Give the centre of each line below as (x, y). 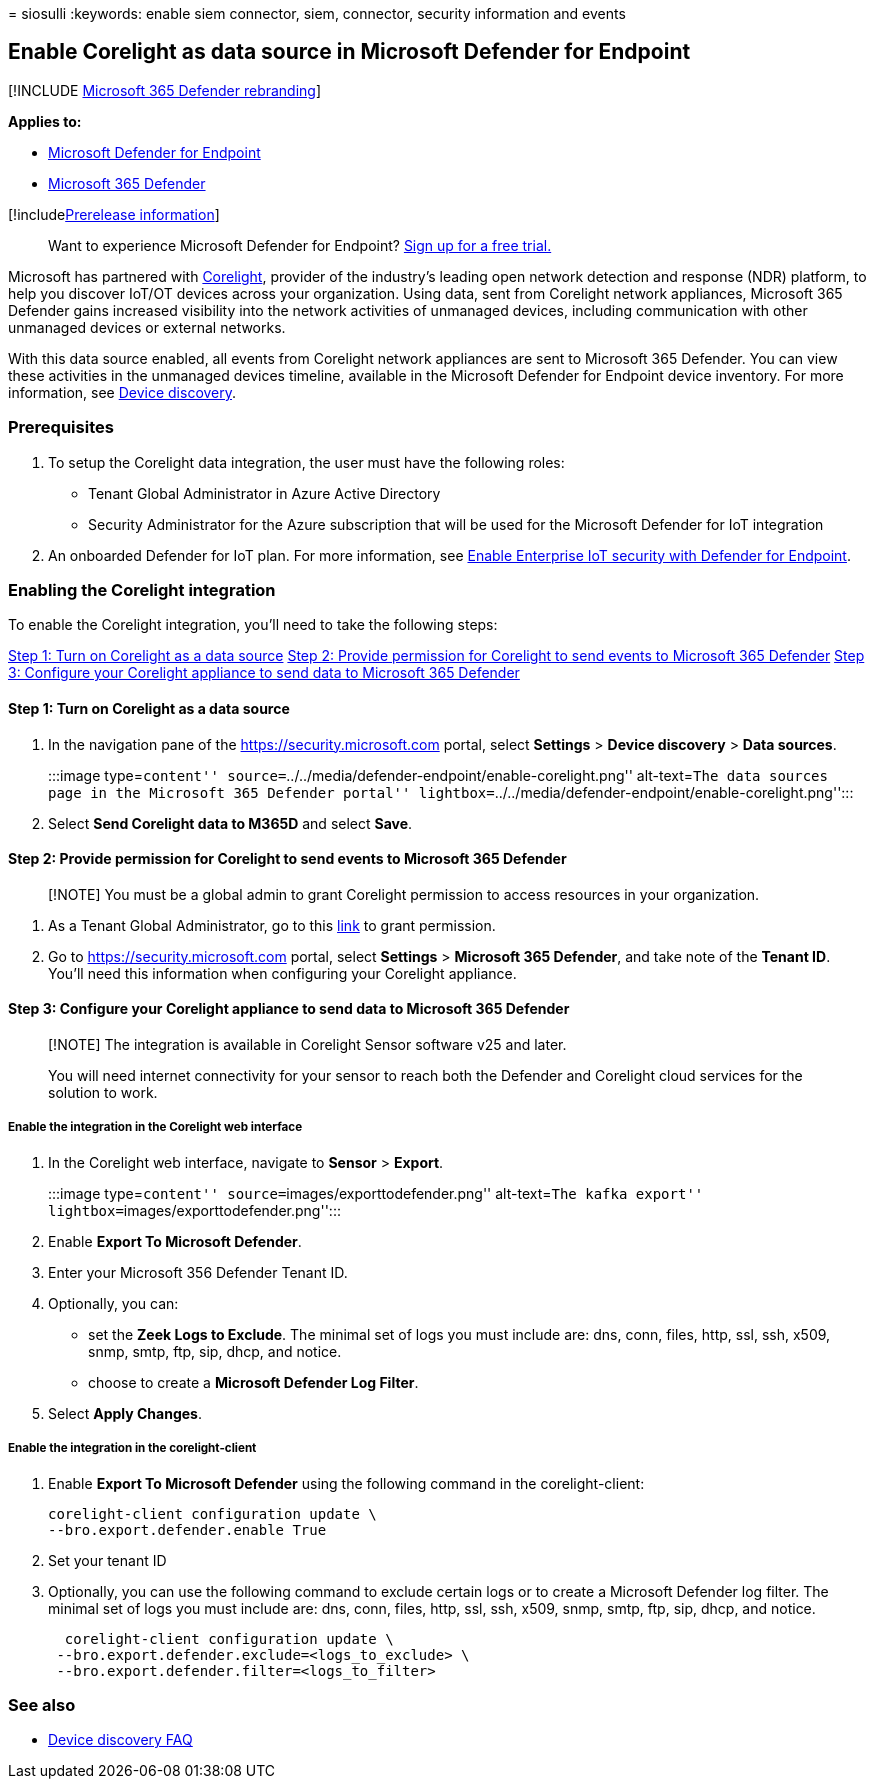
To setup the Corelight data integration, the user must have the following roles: (306, 462)
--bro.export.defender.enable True (187, 1529)
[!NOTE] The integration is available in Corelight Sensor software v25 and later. (307, 1044)
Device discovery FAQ (120, 1740)
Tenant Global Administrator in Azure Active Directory (264, 493)
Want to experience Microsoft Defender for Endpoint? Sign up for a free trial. (300, 245)
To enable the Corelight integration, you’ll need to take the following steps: (253, 625)
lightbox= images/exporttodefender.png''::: (194, 1210)
